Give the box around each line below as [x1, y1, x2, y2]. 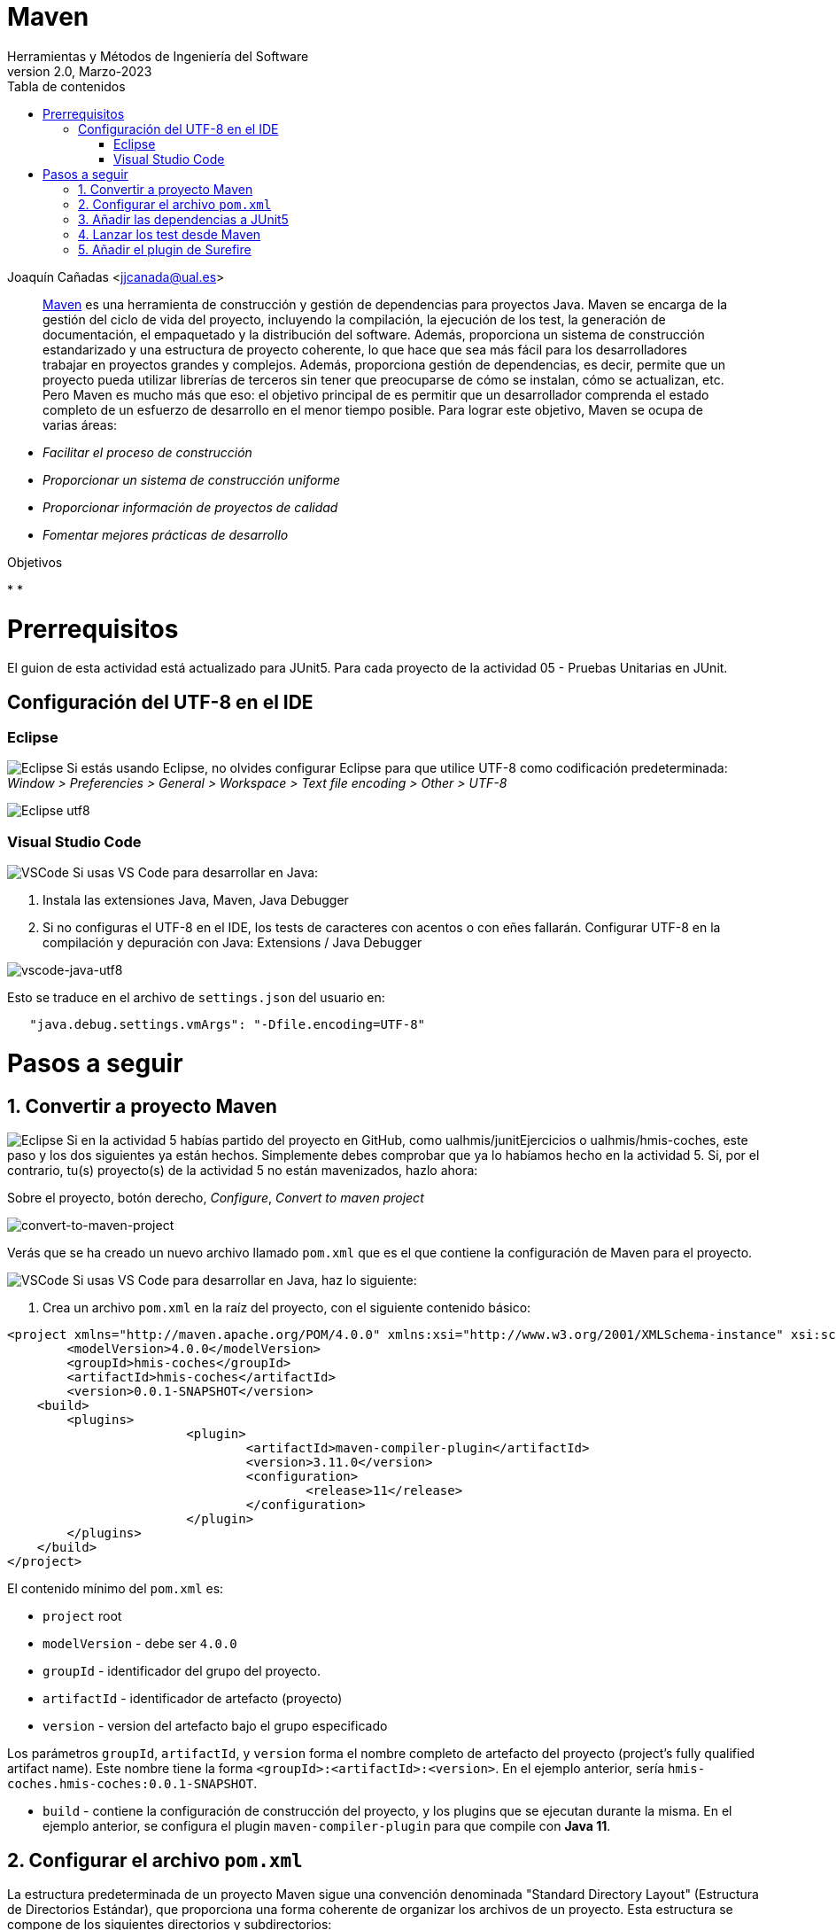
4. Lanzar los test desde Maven [78, 226, 261, 242]
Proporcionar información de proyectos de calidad [43, 499, 338, 515]
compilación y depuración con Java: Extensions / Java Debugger [43, 935, 422, 951]
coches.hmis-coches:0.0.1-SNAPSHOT [7, 1777, 254, 1792]
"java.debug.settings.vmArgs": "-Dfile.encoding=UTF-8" [29, 1017, 426, 1032]
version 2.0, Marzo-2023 [7, 63, 152, 79]
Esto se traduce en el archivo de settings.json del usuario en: [7, 990, 385, 1006]
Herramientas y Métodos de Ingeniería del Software [7, 48, 309, 64]
